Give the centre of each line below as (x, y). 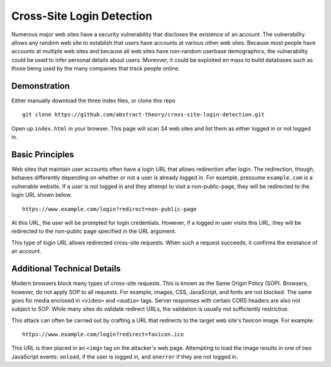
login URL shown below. (42, 195)
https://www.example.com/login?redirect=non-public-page (110, 209)
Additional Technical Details (66, 269)
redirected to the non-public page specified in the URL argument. (94, 231)
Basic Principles (43, 154)
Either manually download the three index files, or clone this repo (93, 100)
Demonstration (41, 86)
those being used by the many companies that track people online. (96, 69)
